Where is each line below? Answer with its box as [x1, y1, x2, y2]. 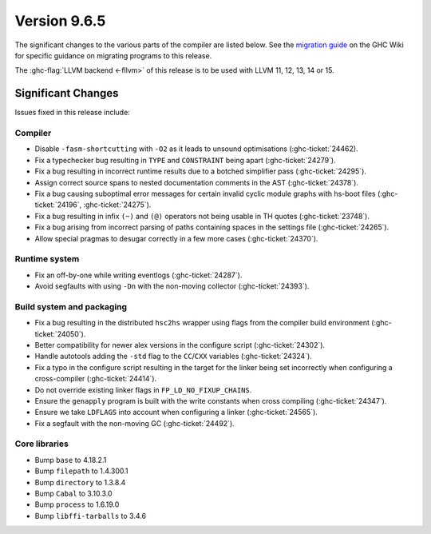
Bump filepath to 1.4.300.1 [34, 466, 129, 476]
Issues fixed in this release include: [14, 108, 131, 118]
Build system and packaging [14, 301, 128, 312]
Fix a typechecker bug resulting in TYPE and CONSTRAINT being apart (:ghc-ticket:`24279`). [34, 155, 336, 165]
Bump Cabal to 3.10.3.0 [34, 488, 113, 498]
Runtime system [14, 253, 80, 265]
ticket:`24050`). [34, 329, 86, 339]
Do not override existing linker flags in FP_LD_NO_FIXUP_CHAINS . [34, 385, 252, 395]
